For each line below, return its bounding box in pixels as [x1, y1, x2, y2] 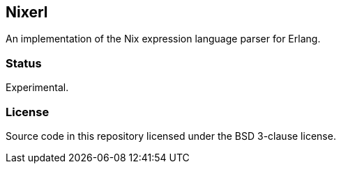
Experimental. [6, 81, 69, 94]
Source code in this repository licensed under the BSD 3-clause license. [6, 129, 336, 142]
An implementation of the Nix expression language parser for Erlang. [6, 33, 321, 45]
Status [6, 56, 42, 70]
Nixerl [6, 3, 48, 21]
